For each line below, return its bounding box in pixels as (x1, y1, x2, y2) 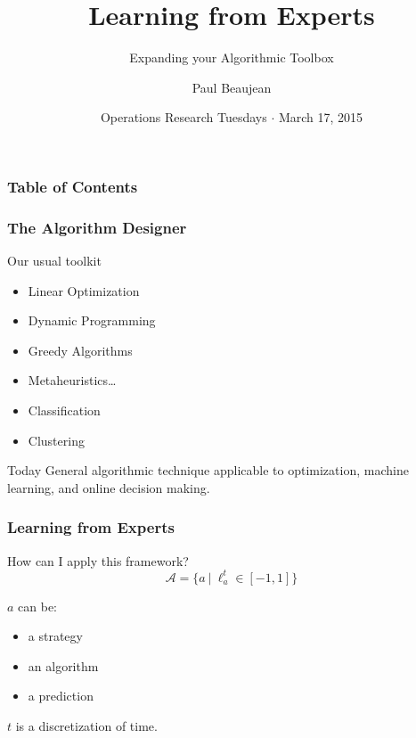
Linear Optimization (28, 281, 140, 299)
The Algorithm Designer (7, 216, 187, 238)
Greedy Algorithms (28, 340, 133, 359)
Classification (28, 401, 101, 420)
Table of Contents (7, 175, 138, 197)
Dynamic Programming (28, 311, 156, 330)
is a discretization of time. (15, 717, 158, 735)
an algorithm (28, 656, 99, 675)
